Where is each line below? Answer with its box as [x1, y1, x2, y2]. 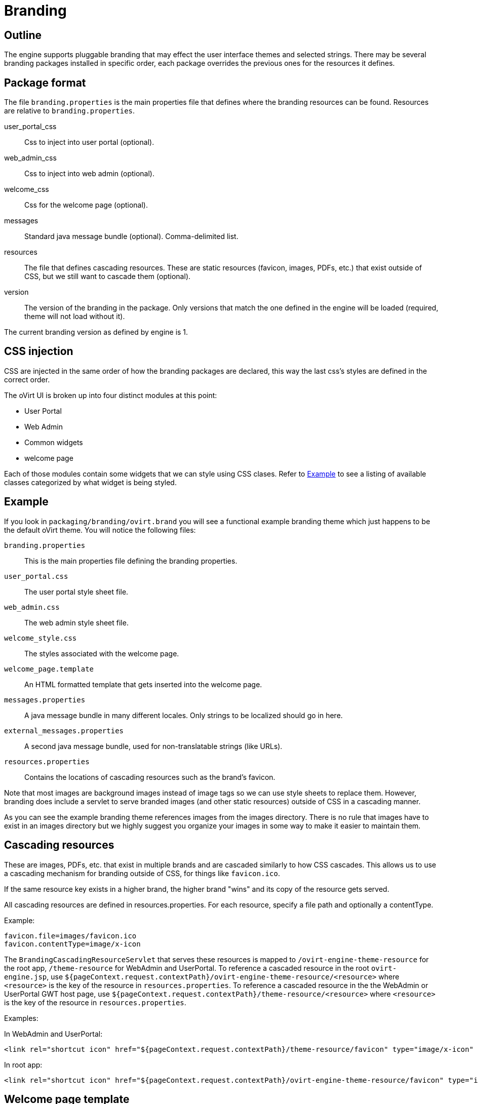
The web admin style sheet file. [24, 618, 129, 627]
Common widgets [24, 438, 83, 447]
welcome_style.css [4, 634, 77, 642]
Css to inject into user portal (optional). [24, 138, 154, 147]
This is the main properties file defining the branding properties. [24, 556, 237, 565]
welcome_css [4, 185, 49, 194]
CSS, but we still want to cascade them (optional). [24, 272, 191, 281]
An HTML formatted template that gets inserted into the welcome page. [24, 680, 262, 689]
